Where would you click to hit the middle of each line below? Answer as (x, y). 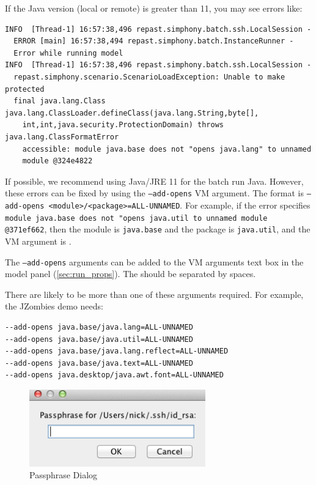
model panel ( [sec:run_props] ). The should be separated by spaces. (130, 274)
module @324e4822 (57, 161)
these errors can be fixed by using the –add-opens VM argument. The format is (154, 193)
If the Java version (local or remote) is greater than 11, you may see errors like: (154, 8)
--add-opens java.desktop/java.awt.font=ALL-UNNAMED (114, 375)
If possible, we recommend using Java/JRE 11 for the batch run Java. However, (154, 181)
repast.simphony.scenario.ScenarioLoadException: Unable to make (149, 77)
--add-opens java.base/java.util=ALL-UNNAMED (99, 339)
